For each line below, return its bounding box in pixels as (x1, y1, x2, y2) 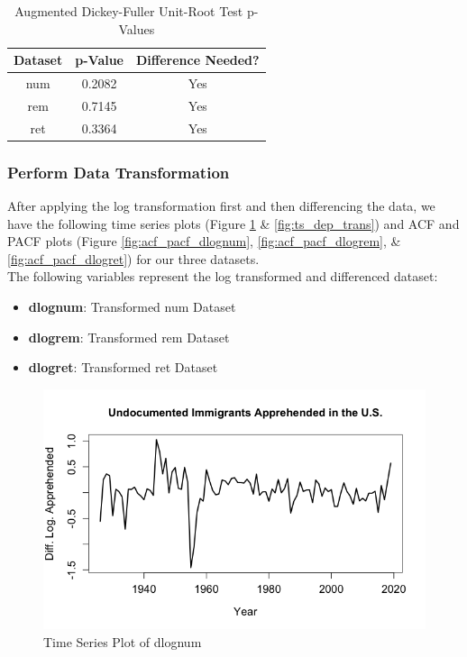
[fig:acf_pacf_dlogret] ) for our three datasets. (7, 249, 260, 268)
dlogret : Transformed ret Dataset (28, 358, 218, 377)
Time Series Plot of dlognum (43, 632, 202, 651)
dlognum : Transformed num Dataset (28, 297, 236, 315)
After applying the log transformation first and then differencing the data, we (7, 196, 435, 215)
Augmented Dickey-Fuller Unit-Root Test (14, 2, 243, 20)
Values (118, 19, 155, 38)
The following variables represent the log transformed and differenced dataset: (7, 267, 438, 286)
